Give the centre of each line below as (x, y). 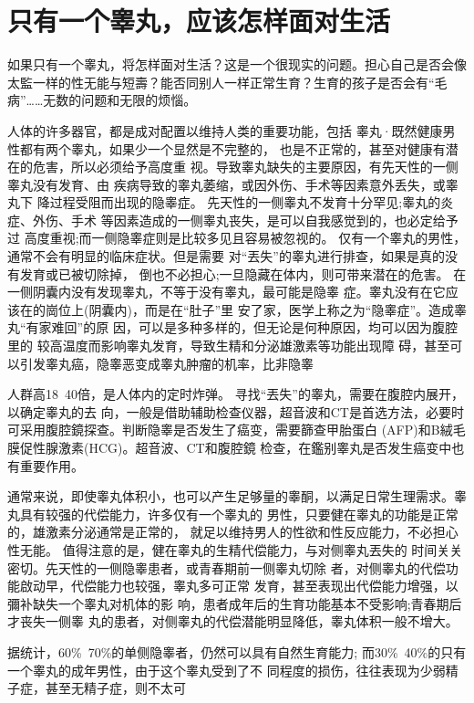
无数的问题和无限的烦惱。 (120, 100)
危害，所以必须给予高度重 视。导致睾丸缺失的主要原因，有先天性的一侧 (245, 167)
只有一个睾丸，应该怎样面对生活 (199, 21)
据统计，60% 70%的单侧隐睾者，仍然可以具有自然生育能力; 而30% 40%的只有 (237, 651)
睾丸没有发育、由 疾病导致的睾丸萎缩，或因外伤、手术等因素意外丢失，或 (227, 184)
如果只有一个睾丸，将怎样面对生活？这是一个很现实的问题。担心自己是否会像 (237, 64)
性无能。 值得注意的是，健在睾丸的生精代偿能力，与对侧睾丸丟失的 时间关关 (235, 549)
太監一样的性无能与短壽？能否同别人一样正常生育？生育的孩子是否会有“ (221, 82)
